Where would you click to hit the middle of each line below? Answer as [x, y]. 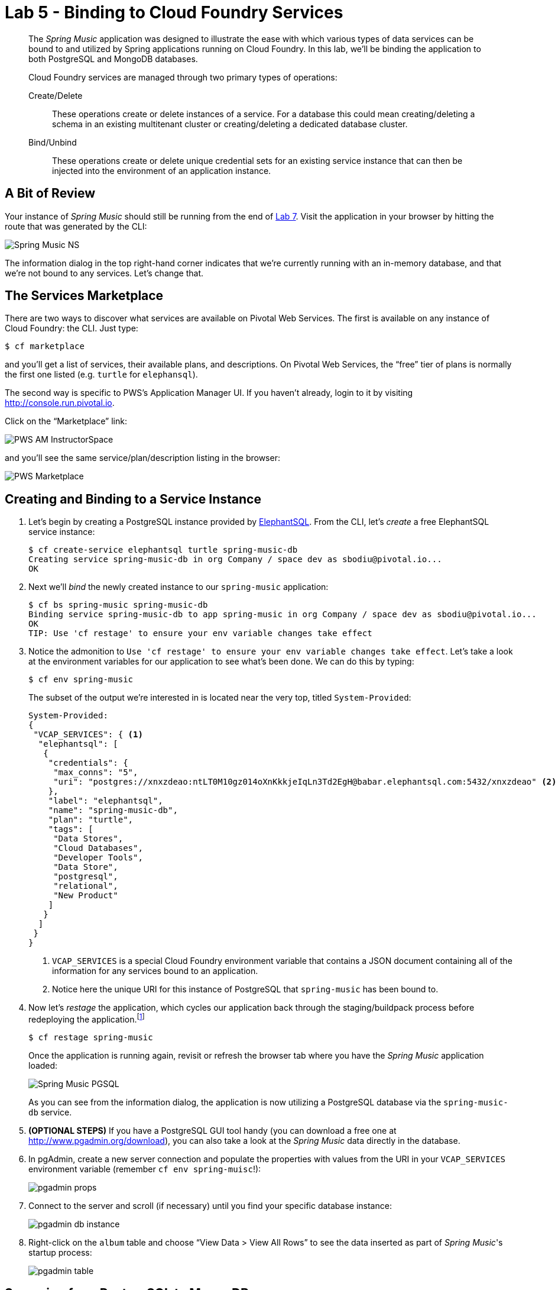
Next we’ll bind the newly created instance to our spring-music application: [179, 587]
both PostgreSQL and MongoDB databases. [113, 59]
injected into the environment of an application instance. [162, 170]
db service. [50, 1112]
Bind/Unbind [53, 142]
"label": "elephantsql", [106, 801]
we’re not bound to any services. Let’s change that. [104, 273]
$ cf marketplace [45, 346]
